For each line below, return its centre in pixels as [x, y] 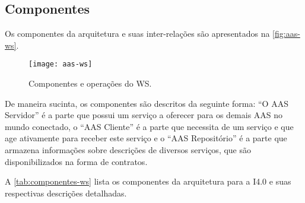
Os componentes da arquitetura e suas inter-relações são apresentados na [137, 34]
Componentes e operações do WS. [90, 83]
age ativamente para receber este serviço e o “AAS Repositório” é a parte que [146, 138]
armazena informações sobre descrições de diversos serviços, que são [128, 150]
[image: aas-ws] [61, 64]
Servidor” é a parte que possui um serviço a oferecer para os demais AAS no [144, 115]
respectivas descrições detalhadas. [66, 193]
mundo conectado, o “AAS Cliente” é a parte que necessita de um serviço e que [149, 126]
